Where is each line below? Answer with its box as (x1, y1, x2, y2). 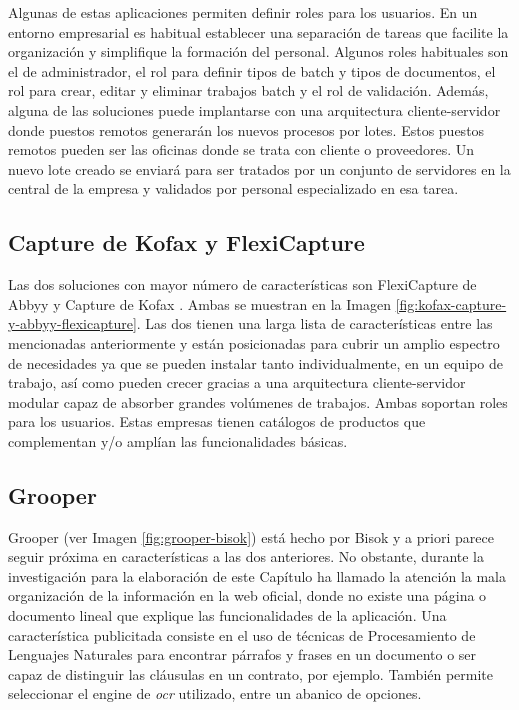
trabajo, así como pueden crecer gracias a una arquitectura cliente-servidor (8, 372, 466, 393)
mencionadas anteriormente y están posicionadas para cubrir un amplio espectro (8, 332, 500, 353)
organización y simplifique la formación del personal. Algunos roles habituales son (8, 41, 509, 62)
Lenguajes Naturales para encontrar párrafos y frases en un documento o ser (8, 644, 477, 665)
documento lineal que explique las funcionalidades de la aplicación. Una (8, 605, 447, 626)
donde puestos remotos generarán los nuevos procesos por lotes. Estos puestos (8, 119, 485, 140)
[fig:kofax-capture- (395, 293, 507, 314)
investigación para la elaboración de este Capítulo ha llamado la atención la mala (8, 565, 507, 586)
